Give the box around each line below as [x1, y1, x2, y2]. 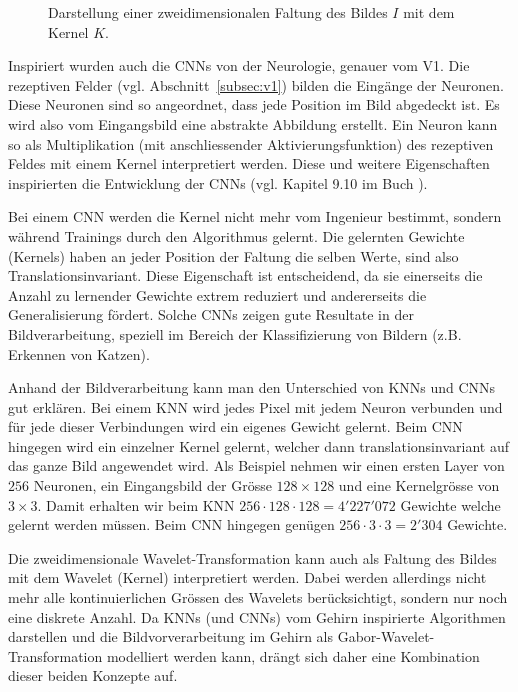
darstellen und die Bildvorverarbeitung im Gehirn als [8, 626, 334, 647]
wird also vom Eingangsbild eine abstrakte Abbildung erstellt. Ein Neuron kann [8, 113, 498, 134]
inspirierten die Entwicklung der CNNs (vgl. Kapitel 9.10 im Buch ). [8, 172, 428, 193]
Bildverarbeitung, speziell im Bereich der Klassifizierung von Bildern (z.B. [8, 323, 462, 344]
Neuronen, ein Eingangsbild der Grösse [33, 475, 272, 496]
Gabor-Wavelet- [337, 626, 435, 647]
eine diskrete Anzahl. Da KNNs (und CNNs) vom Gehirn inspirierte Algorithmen [8, 606, 506, 627]
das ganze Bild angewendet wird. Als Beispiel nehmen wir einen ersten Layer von [8, 455, 505, 476]
